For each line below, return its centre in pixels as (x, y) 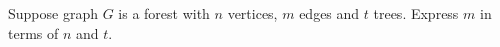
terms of (33, 32)
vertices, (252, 13)
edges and (329, 13)
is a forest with (164, 13)
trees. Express (416, 13)
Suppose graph (53, 13)
